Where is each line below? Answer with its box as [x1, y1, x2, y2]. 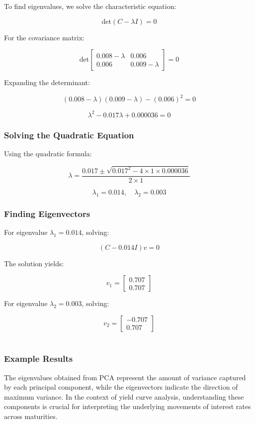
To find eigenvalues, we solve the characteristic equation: [4, 1, 176, 11]
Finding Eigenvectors [4, 207, 90, 219]
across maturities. [4, 411, 58, 421]
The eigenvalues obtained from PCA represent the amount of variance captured [4, 372, 246, 382]
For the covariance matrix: [4, 32, 85, 42]
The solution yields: [4, 258, 64, 268]
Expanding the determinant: [4, 77, 90, 88]
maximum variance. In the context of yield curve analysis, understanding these [4, 391, 244, 402]
